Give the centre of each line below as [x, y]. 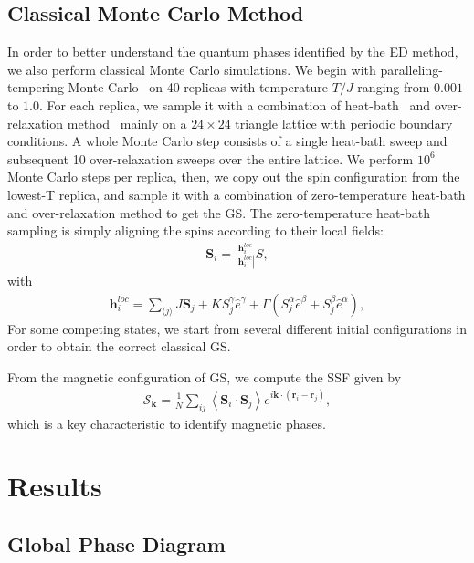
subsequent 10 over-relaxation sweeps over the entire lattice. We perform [211, 158]
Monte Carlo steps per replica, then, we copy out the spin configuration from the [234, 177]
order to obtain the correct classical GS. [119, 346]
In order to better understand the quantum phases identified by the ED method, [233, 52]
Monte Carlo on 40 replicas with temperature [198, 87]
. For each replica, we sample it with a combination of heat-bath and [235, 104]
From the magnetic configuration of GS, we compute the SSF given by [205, 376]
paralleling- [411, 69]
